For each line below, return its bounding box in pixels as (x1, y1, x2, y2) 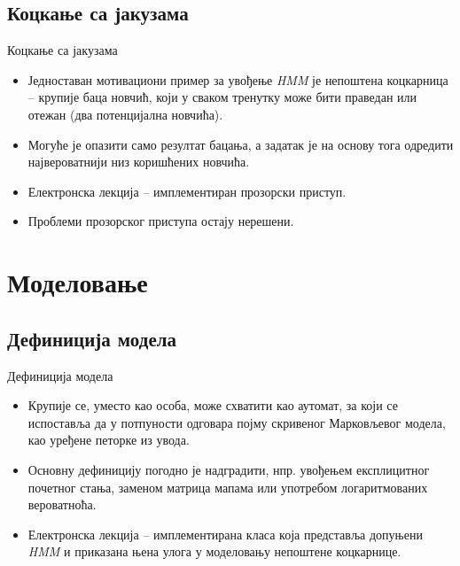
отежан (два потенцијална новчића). (27, 105, 223, 123)
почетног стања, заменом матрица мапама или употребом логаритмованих (27, 477, 428, 496)
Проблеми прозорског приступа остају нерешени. (27, 212, 294, 230)
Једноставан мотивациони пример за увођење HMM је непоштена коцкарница (27, 70, 448, 89)
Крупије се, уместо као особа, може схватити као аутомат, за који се (27, 396, 398, 415)
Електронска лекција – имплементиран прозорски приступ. (27, 182, 347, 200)
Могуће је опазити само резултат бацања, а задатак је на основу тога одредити (27, 135, 454, 153)
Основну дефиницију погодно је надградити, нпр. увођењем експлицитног (27, 460, 430, 478)
